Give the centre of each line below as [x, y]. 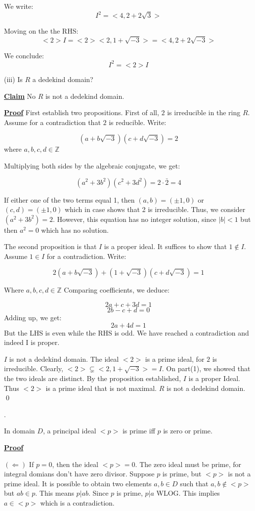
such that [194, 483]
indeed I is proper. [32, 342]
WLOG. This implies [188, 493]
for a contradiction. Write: [86, 256]
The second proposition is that [50, 246]
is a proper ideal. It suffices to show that [165, 246]
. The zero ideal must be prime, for [188, 464]
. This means [55, 493]
